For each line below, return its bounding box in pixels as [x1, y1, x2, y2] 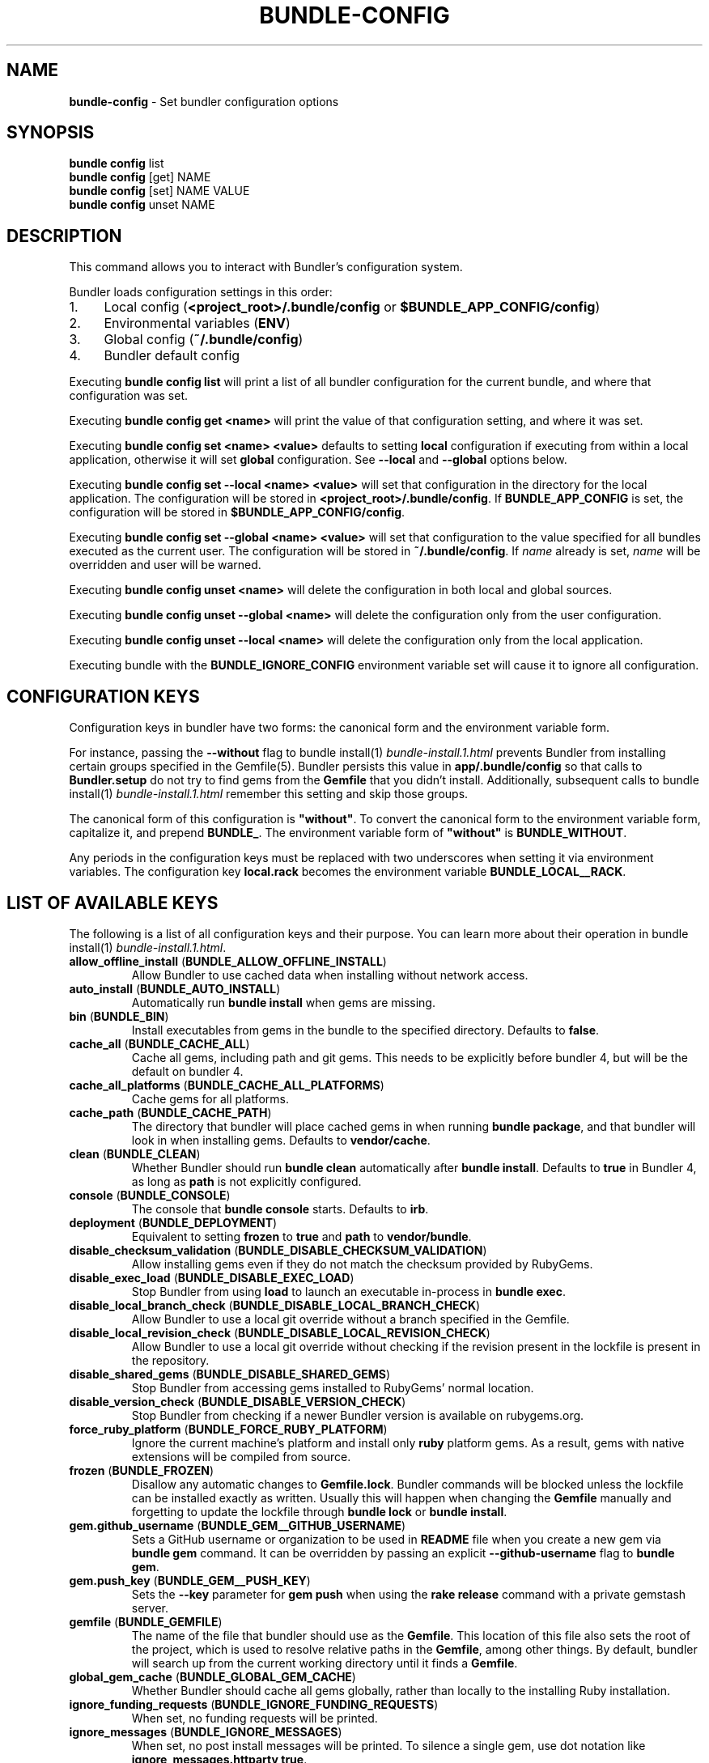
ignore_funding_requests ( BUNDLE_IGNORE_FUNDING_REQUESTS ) [69, 1697, 439, 1711]
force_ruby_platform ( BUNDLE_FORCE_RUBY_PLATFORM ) [69, 1421, 388, 1436]
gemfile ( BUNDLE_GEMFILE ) [69, 1614, 223, 1629]
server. [131, 1600, 169, 1615]
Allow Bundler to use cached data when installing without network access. [131, 967, 529, 982]
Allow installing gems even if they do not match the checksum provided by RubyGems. [131, 1256, 593, 1271]
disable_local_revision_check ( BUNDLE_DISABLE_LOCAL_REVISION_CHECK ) [69, 1325, 490, 1340]
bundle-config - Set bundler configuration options [69, 94, 339, 108]
